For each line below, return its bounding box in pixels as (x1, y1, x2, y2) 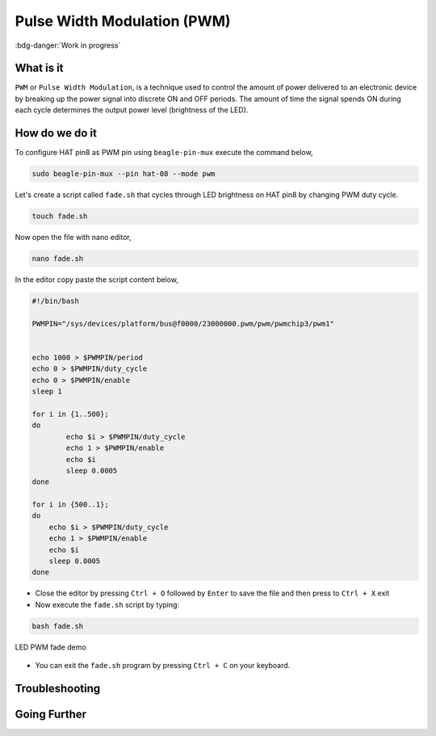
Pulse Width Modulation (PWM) (15, 12, 231, 30)
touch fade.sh (31, 212, 88, 221)
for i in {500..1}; (31, 500, 109, 509)
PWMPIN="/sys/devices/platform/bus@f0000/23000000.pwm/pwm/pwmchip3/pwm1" (31, 319, 335, 328)
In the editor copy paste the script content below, (15, 275, 179, 284)
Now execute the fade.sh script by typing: (35, 599, 180, 609)
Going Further (15, 707, 87, 721)
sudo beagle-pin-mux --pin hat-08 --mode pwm (31, 170, 216, 179)
